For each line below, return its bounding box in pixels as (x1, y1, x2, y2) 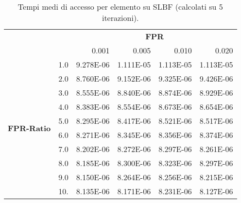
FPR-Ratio (8, 122, 51, 134)
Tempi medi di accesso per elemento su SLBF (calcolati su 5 (17, 1, 223, 12)
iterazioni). (102, 12, 139, 23)
